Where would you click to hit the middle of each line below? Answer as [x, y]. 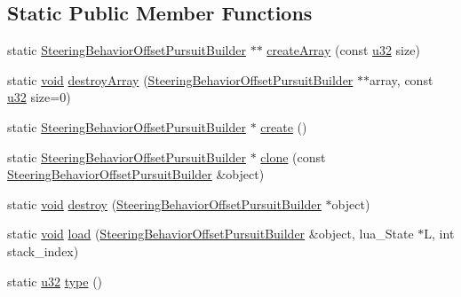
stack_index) [43, 250]
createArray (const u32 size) [343, 50]
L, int [439, 234]
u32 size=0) [39, 97]
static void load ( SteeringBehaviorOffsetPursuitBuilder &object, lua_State [211, 234]
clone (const [293, 156]
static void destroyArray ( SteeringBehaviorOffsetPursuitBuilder [180, 79]
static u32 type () [55, 281]
